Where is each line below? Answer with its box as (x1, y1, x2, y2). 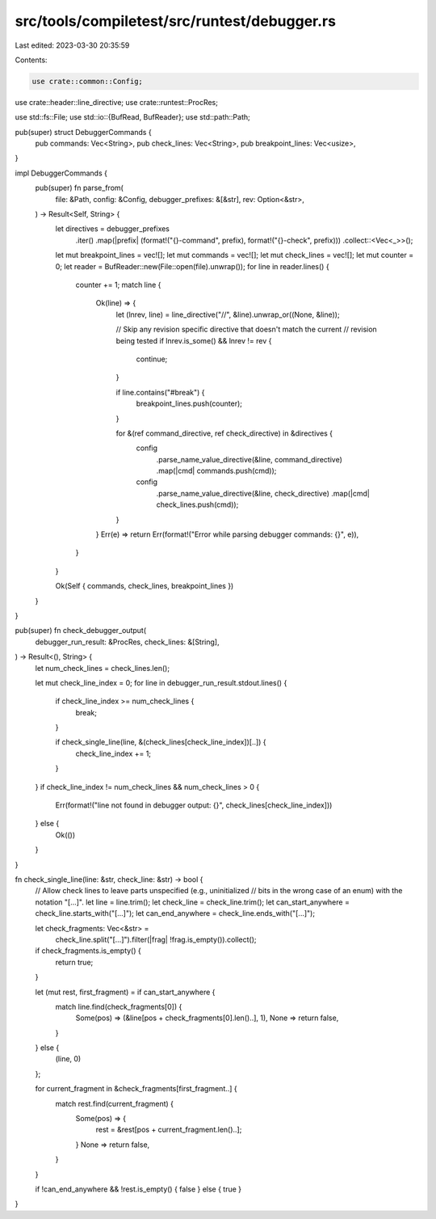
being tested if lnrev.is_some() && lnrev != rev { (115, 335, 272, 345)
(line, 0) (55, 1054, 82, 1064)
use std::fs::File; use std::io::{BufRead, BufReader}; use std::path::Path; (15, 112, 250, 122)
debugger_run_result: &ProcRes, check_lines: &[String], (35, 637, 220, 647)
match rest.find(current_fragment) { (55, 1099, 174, 1108)
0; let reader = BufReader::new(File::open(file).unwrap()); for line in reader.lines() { (55, 261, 330, 271)
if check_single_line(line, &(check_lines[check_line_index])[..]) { (55, 737, 266, 747)
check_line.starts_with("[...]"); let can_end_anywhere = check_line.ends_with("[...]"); (35, 909, 315, 918)
